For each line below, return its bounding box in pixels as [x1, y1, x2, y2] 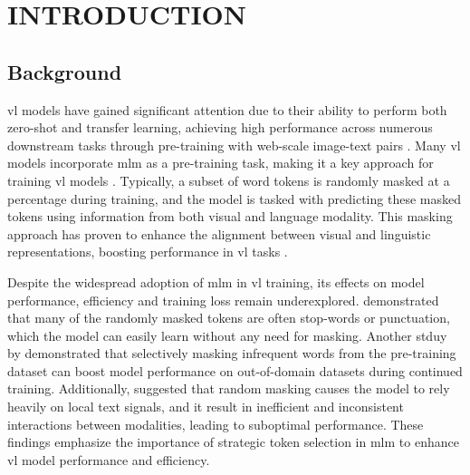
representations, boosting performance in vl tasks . [7, 242, 288, 261]
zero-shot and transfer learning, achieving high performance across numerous [7, 118, 433, 137]
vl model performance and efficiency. [7, 450, 210, 469]
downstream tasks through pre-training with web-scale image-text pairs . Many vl [7, 135, 461, 154]
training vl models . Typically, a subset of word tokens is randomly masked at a [7, 170, 450, 189]
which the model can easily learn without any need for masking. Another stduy [7, 325, 447, 344]
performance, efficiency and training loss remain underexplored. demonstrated [7, 290, 439, 309]
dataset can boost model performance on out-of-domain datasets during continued [7, 361, 463, 380]
